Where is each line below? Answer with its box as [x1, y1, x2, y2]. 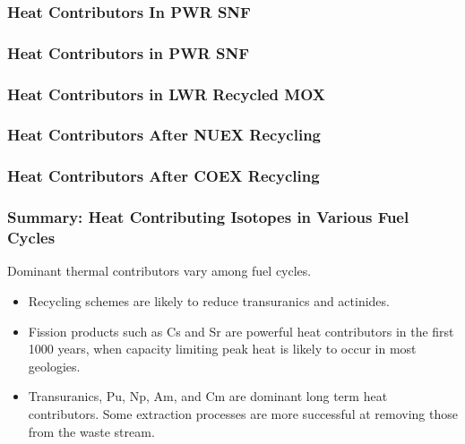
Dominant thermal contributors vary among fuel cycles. [7, 261, 312, 280]
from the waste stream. [28, 422, 155, 440]
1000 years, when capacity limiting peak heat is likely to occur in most [28, 339, 417, 358]
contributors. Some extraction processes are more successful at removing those [28, 404, 458, 423]
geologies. [28, 356, 81, 375]
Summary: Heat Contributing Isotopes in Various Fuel [7, 206, 409, 228]
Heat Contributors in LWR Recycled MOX [7, 82, 325, 105]
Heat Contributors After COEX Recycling [7, 165, 320, 187]
